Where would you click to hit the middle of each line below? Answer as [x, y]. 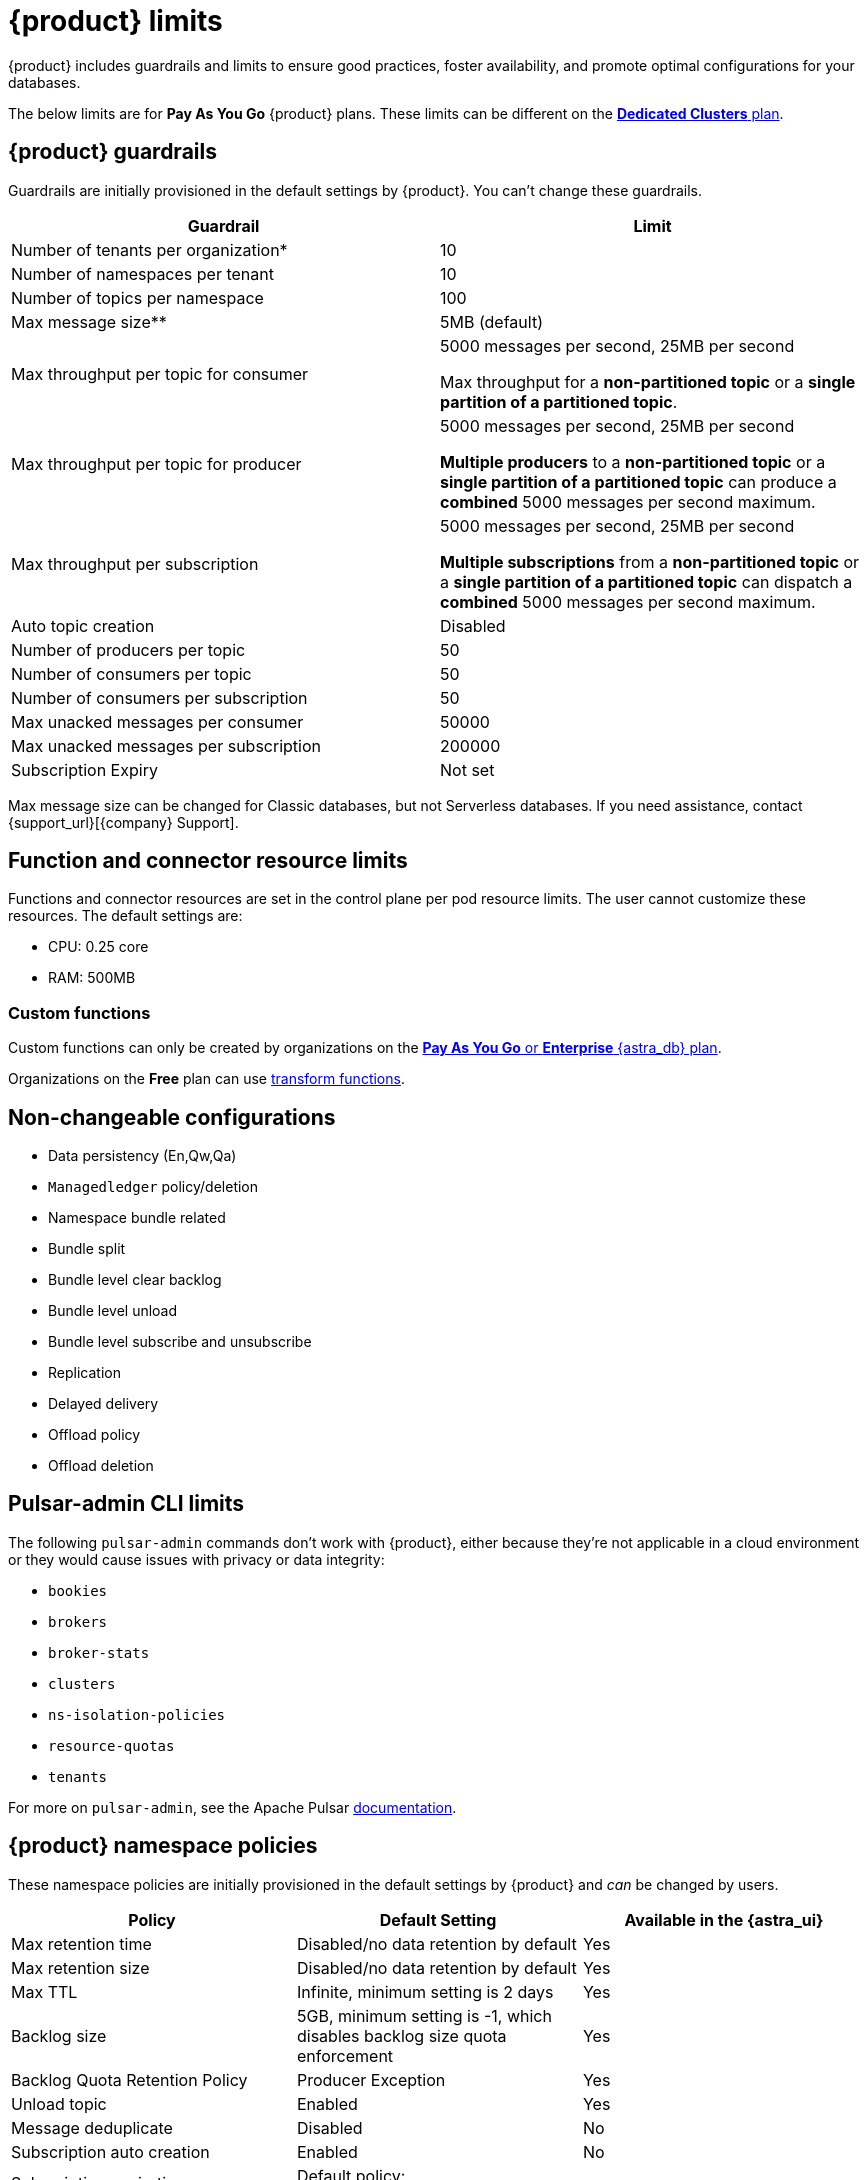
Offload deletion [101, 1466]
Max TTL [44, 1991]
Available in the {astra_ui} [724, 1919]
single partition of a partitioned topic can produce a [638, 481]
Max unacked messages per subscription [166, 745]
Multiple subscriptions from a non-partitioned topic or [650, 561]
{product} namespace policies [163, 1846]
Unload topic [59, 2103]
